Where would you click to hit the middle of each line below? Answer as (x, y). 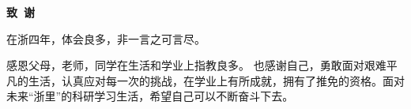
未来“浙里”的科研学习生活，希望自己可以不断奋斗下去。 (150, 96)
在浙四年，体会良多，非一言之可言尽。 (106, 38)
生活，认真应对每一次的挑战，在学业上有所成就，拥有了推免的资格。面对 (216, 80)
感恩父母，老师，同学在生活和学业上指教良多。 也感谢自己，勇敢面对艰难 (196, 65)
